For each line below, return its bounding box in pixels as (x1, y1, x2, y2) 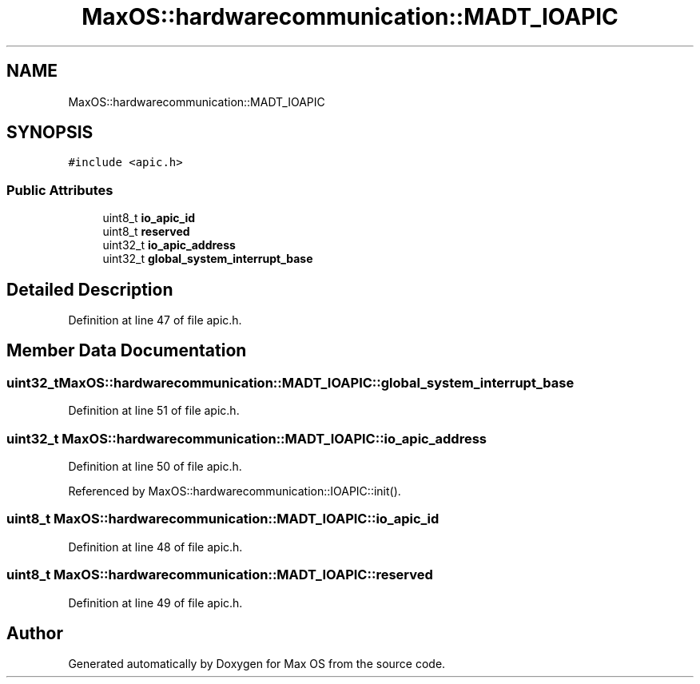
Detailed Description (6, 279, 173, 300)
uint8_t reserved (102, 225, 190, 239)
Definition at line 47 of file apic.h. (68, 313, 242, 328)
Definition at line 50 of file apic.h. (68, 459, 242, 473)
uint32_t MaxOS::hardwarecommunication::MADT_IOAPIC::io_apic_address (6, 430, 487, 447)
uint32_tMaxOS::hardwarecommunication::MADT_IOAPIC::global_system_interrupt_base (6, 374, 575, 391)
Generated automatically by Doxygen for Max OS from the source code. (68, 657, 446, 671)
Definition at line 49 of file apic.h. (68, 595, 243, 610)
